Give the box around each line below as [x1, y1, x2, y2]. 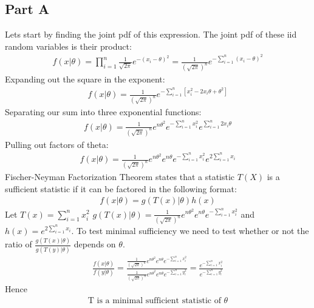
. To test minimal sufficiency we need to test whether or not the [71, 224, 309, 237]
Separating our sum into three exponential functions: [5, 105, 202, 118]
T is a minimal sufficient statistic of [87, 296, 221, 305]
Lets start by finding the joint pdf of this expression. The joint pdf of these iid [5, 28, 297, 41]
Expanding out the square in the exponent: [5, 73, 165, 85]
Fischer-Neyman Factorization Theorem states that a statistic [5, 170, 235, 183]
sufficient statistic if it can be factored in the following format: [5, 182, 237, 195]
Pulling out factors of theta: [5, 138, 109, 150]
